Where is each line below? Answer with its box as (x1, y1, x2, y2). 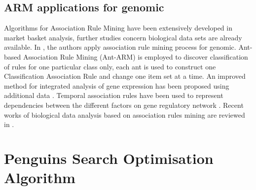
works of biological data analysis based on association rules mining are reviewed (4, 109, 245, 120)
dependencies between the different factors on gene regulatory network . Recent (4, 99, 244, 110)
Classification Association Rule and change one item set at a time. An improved (4, 71, 246, 81)
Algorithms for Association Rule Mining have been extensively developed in (4, 23, 232, 33)
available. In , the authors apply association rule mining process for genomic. (4, 42, 236, 52)
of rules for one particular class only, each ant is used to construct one (4, 61, 216, 71)
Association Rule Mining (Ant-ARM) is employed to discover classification (23, 51, 248, 62)
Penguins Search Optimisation (4, 148, 214, 168)
